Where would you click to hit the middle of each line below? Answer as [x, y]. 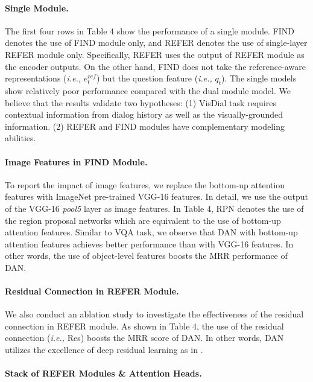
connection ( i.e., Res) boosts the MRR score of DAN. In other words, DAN [144, 338]
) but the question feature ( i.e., [154, 78]
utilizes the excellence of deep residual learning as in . [104, 350]
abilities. [21, 138]
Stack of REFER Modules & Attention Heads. [103, 373]
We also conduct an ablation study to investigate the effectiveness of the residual [154, 314]
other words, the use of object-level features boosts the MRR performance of [146, 256]
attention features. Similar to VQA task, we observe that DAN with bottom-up [151, 232]
